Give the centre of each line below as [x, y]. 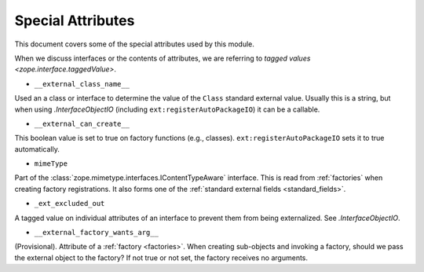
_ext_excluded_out [69, 204]
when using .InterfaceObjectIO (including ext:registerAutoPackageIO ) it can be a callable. [167, 109]
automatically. [37, 149]
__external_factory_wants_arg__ [96, 233]
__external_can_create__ [82, 123]
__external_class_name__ [82, 84]
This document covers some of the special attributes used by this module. [135, 44]
